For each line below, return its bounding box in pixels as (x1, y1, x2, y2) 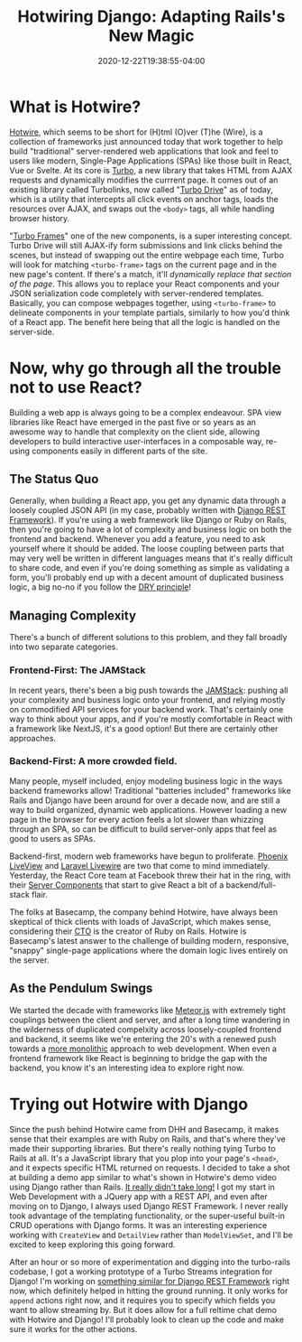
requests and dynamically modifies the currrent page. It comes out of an (9, 174, 279, 185)
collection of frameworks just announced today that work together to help (9, 135, 284, 146)
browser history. (9, 212, 70, 223)
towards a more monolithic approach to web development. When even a (9, 1043, 278, 1054)
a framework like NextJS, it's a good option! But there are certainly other (9, 722, 279, 733)
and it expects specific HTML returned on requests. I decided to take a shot (9, 1162, 290, 1173)
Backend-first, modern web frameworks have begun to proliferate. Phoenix (9, 851, 288, 862)
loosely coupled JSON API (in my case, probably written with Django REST (9, 505, 287, 516)
